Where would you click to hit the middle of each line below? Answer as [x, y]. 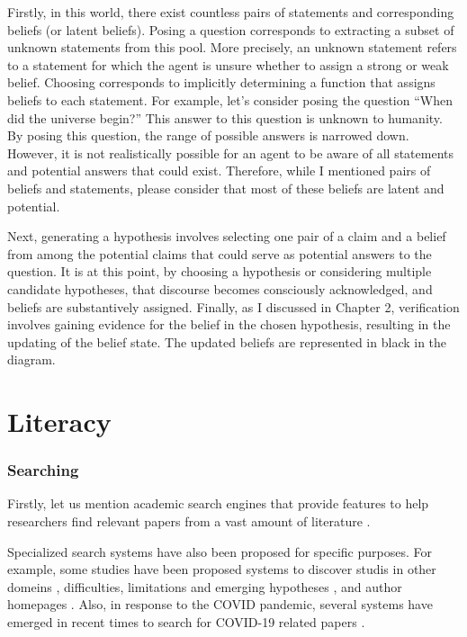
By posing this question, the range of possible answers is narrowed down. [208, 135]
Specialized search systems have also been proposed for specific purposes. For [220, 551]
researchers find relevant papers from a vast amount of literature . [189, 521]
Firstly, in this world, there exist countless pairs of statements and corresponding [231, 12]
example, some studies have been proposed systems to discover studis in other [222, 569]
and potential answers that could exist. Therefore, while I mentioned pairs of [219, 170]
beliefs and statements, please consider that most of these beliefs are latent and [226, 188]
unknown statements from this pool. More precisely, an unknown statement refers [232, 47]
